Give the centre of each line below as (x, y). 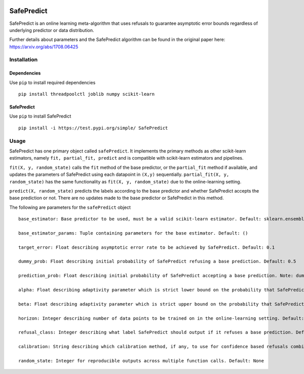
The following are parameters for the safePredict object (70, 207)
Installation (24, 60)
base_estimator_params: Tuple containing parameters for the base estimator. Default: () (133, 233)
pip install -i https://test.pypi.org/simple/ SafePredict (93, 128)
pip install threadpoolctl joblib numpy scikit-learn (86, 94)
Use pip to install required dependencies (52, 82)
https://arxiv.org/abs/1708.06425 (44, 47)
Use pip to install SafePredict (40, 116)
